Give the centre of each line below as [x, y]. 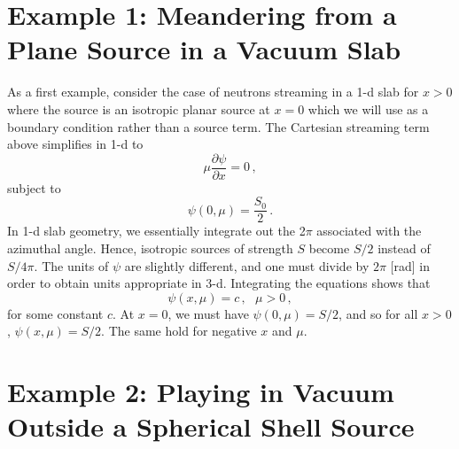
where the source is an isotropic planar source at [139, 108]
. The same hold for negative [179, 331]
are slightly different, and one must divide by [247, 265]
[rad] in [410, 265]
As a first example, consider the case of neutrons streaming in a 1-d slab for [213, 92]
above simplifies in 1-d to [75, 144]
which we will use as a [368, 108]
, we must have [208, 313]
